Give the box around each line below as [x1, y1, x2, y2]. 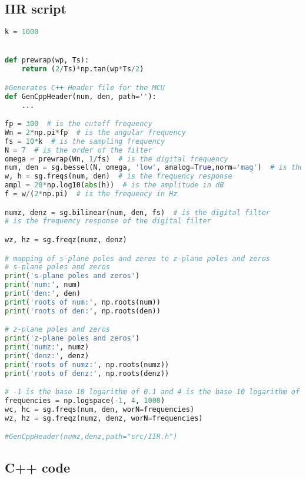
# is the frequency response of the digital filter [5, 217, 211, 226]
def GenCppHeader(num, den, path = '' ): [5, 92, 157, 101]
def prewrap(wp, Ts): [5, 56, 89, 65]
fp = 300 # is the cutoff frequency [5, 120, 152, 128]
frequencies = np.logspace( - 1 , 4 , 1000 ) [5, 397, 165, 405]
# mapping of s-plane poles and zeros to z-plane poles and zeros [5, 254, 271, 263]
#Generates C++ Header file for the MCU [5, 83, 165, 92]
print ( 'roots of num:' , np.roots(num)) [5, 298, 161, 306]
